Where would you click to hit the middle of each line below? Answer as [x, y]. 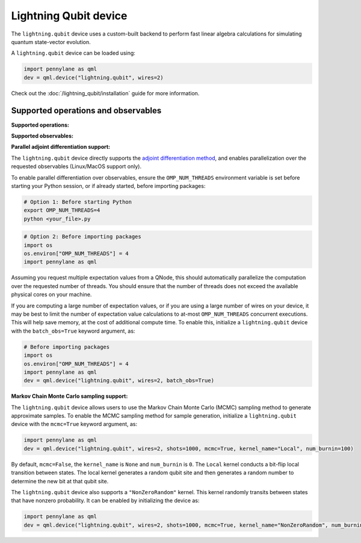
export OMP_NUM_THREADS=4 [62, 210]
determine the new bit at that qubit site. [60, 481]
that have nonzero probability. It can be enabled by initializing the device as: [105, 501]
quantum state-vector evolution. [51, 42]
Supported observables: [42, 136]
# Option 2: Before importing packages [82, 237]
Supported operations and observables [86, 111]
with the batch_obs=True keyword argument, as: [73, 331]
